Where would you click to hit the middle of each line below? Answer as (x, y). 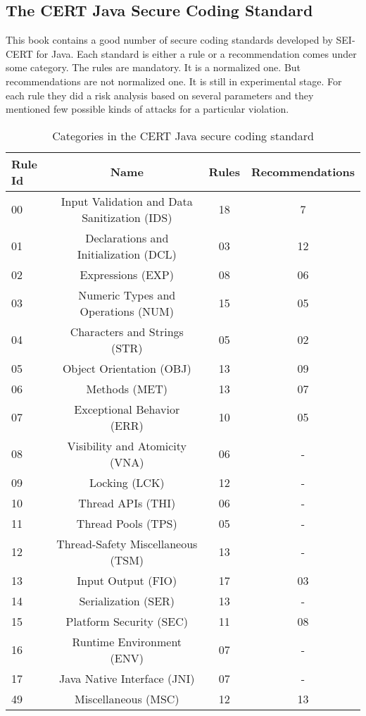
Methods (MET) (127, 388)
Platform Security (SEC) (127, 621)
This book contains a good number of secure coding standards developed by (169, 40)
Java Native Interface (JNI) (127, 678)
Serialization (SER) (127, 600)
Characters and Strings (127, 331)
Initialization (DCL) (127, 254)
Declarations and (127, 237)
